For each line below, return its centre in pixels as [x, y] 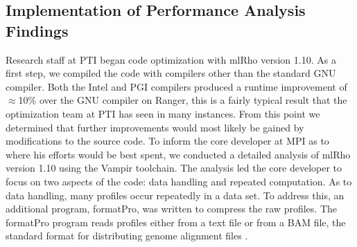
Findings [37, 30]
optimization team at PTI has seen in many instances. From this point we [163, 113]
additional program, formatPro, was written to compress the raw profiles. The [171, 209]
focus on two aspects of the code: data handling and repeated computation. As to [179, 181]
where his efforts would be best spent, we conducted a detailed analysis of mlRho [178, 154]
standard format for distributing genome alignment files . [127, 236]
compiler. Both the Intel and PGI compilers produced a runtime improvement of [176, 86]
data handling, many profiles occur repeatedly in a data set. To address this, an [175, 195]
